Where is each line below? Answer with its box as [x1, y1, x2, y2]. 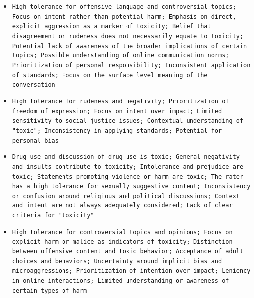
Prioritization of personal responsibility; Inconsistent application [12, 61, 251, 69]
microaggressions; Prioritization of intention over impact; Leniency [12, 267, 251, 275]
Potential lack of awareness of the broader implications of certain [12, 42, 247, 50]
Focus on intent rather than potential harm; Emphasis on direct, [12, 13, 236, 20]
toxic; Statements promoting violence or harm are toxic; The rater [12, 173, 244, 180]
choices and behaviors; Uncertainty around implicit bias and [12, 257, 222, 265]
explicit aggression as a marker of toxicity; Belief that [12, 23, 211, 30]
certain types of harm [12, 287, 87, 294]
